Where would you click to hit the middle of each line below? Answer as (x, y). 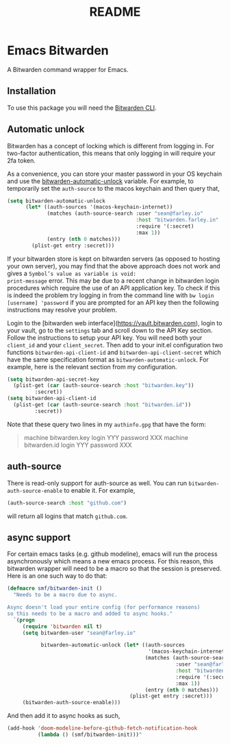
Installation (31, 91)
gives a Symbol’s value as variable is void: (72, 273)
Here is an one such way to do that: (57, 576)
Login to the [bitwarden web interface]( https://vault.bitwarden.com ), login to (115, 323)
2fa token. (21, 160)
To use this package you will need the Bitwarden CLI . (82, 108)
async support (39, 537)
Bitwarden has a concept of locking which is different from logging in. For (111, 146)
